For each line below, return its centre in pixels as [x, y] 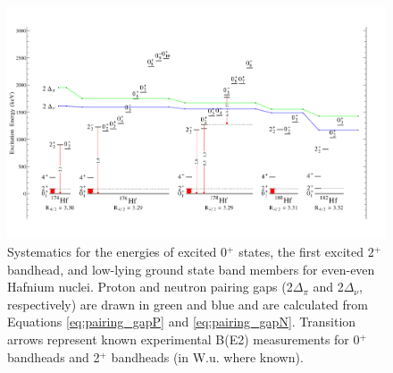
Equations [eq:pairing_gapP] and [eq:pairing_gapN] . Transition [182, 322]
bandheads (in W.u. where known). [207, 356]
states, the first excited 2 [306, 252]
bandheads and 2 [54, 356]
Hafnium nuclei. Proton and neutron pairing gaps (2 [150, 287]
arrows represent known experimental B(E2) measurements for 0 [184, 339]
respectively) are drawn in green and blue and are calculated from [188, 304]
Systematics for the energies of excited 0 [117, 252]
